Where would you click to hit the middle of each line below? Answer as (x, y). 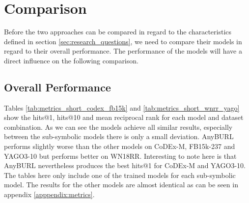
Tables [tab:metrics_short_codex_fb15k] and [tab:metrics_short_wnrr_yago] (122, 107)
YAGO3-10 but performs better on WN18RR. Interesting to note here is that (120, 156)
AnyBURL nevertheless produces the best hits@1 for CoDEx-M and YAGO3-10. (125, 165)
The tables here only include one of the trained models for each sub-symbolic (120, 175)
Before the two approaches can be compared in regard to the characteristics (118, 32)
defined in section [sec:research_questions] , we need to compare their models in (123, 41)
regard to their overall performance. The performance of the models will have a (123, 51)
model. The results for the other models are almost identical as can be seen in (121, 185)
